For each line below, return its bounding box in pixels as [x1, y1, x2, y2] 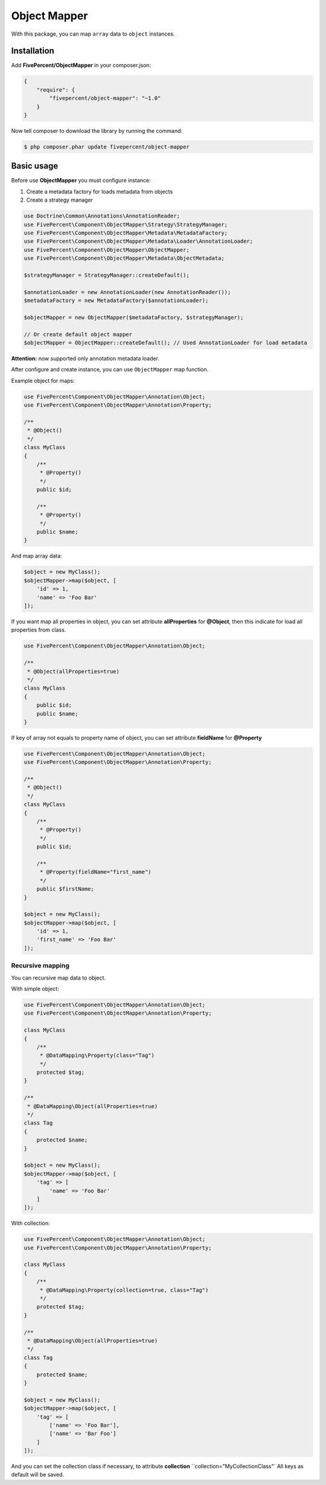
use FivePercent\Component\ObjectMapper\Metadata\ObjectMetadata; [24, 255, 225, 262]
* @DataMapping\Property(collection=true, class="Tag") [39, 1286, 209, 1294]
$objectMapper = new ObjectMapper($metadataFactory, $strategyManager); [24, 314, 244, 321]
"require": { [36, 86, 75, 93]
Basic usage [11, 161, 59, 172]
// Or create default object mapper [24, 331, 133, 338]
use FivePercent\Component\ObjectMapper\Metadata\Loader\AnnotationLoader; [24, 238, 254, 245]
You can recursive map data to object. [11, 974, 106, 981]
